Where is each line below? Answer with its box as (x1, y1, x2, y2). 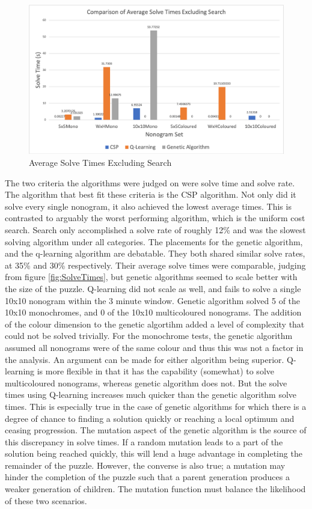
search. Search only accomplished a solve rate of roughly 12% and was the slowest (5, 224, 306, 236)
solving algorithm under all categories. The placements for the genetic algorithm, (5, 235, 303, 248)
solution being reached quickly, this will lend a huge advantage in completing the (5, 447, 302, 460)
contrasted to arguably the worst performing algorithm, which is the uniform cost (5, 212, 305, 224)
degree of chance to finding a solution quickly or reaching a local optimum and (5, 412, 295, 424)
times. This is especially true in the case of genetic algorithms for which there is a (5, 400, 307, 412)
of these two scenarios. (5, 494, 87, 507)
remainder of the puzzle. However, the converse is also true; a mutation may (5, 459, 286, 471)
